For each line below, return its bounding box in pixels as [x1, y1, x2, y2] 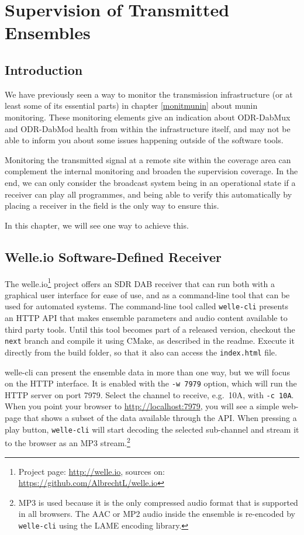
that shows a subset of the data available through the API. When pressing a [23, 412, 297, 423]
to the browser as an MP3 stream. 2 [5, 435, 130, 448]
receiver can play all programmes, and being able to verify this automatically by [5, 188, 292, 200]
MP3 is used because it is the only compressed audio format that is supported [18, 496, 298, 508]
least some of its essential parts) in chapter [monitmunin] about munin [5, 99, 258, 112]
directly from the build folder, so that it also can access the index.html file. [5, 346, 277, 358]
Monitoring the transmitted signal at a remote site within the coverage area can [5, 153, 291, 165]
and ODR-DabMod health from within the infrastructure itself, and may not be [5, 122, 291, 134]
